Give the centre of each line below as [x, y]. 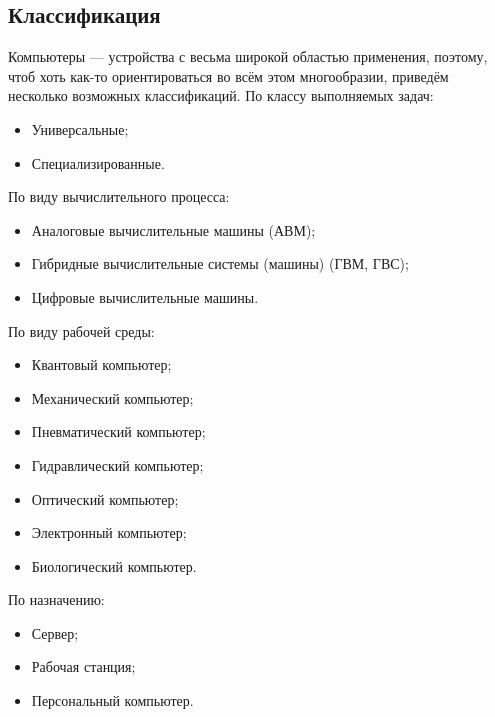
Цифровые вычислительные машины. [145, 296]
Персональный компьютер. [112, 700]
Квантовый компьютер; [101, 364]
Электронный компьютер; [109, 532]
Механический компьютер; [112, 397]
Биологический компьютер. [114, 565]
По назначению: [56, 599]
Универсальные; [80, 128]
